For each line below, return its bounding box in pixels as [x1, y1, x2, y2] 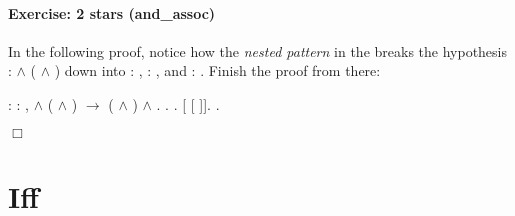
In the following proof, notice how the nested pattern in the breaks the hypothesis [8, 40, 508, 61]
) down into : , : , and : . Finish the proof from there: [54, 60, 381, 81]
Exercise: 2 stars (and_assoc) [8, 2, 216, 23]
